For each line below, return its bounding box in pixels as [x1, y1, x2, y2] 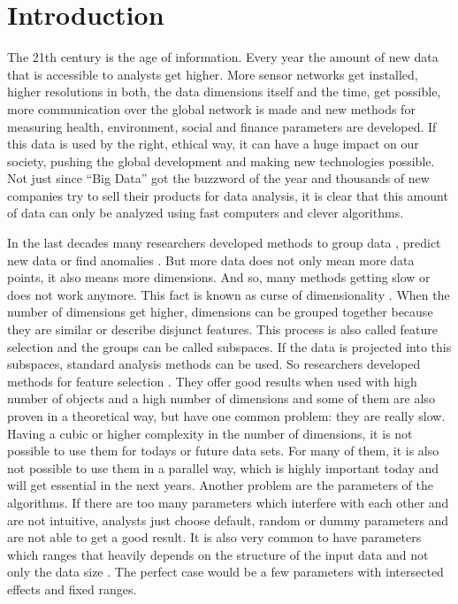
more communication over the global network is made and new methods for [7, 99, 416, 118]
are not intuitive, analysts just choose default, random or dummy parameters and [7, 510, 449, 529]
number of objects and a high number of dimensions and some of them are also [7, 389, 435, 408]
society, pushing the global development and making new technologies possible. [7, 151, 435, 170]
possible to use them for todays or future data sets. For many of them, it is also [7, 441, 439, 460]
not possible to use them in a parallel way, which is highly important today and [7, 458, 439, 477]
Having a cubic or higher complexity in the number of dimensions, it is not [7, 424, 413, 442]
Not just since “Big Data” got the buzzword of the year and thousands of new [7, 169, 430, 187]
